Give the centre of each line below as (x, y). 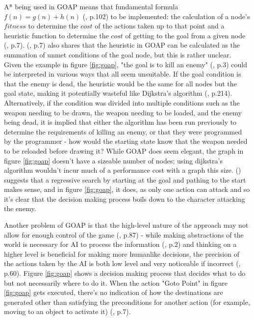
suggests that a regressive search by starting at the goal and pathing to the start (125, 179)
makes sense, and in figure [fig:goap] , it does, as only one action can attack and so (127, 189)
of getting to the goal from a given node (185, 35)
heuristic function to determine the (56, 35)
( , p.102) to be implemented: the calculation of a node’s (166, 16)
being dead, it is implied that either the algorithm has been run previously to (120, 122)
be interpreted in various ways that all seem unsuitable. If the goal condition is (123, 74)
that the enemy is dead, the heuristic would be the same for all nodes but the (120, 83)
